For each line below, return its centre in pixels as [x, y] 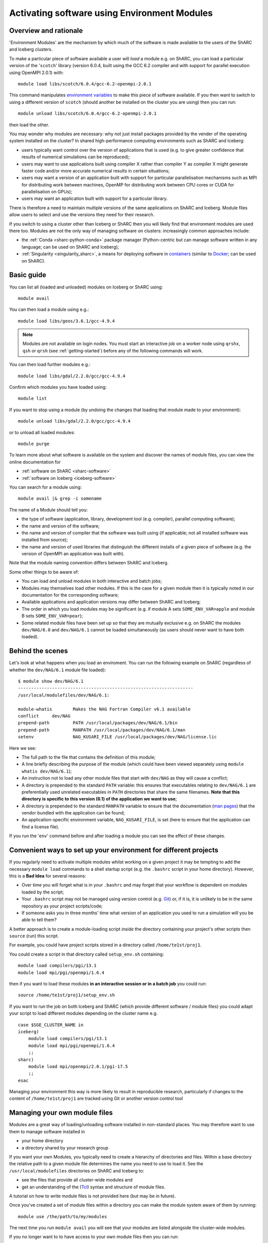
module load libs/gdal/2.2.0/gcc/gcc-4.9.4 [72, 376]
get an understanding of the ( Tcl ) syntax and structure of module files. [94, 1187]
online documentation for [35, 462]
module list [33, 399]
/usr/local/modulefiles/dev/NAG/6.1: [64, 695]
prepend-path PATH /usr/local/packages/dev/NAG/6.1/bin [98, 723]
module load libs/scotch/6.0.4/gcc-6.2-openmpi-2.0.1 [85, 84]
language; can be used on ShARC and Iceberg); [70, 247]
